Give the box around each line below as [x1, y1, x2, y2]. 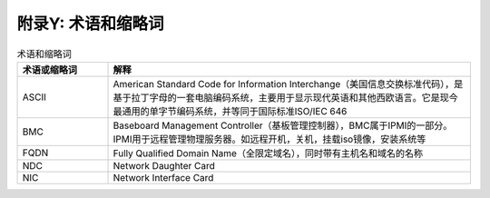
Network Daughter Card [113, 159, 215, 172]
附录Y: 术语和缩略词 [16, 14, 164, 34]
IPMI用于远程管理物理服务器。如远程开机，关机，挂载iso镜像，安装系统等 [113, 133, 426, 145]
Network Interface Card [113, 171, 214, 183]
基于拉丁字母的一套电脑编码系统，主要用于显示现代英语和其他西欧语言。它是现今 [113, 91, 458, 104]
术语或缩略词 [22, 64, 77, 76]
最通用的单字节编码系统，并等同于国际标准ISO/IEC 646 [113, 104, 348, 117]
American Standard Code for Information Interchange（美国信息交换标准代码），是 [113, 77, 464, 90]
